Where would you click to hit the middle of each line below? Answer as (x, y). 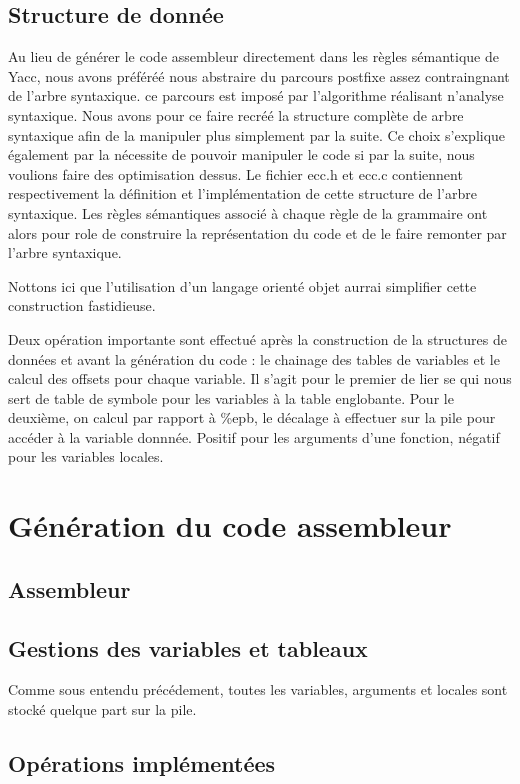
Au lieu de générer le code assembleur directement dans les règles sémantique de (253, 56)
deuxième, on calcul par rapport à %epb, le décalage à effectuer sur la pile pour (252, 417)
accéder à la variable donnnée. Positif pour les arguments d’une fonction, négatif (254, 436)
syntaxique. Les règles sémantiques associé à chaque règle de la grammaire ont (248, 212)
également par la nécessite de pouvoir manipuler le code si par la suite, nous (241, 154)
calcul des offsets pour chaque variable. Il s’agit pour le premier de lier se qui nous (260, 378)
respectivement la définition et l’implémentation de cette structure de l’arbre (242, 193)
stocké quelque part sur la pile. (102, 709)
